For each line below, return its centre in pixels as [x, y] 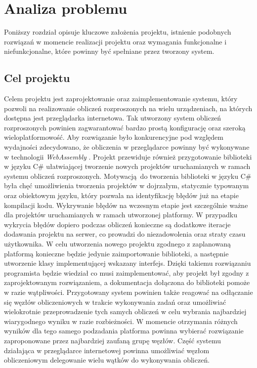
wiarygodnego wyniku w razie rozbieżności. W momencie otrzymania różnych [121, 321]
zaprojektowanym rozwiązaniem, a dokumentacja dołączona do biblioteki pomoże [127, 282]
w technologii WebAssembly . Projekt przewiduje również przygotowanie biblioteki [128, 156]
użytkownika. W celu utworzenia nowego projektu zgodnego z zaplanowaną [117, 244]
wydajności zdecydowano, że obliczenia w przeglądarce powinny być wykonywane [127, 147]
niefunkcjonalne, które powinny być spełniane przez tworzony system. [109, 51]
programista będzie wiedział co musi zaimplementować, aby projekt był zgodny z [127, 272]
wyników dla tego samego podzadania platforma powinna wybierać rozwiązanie [124, 331]
